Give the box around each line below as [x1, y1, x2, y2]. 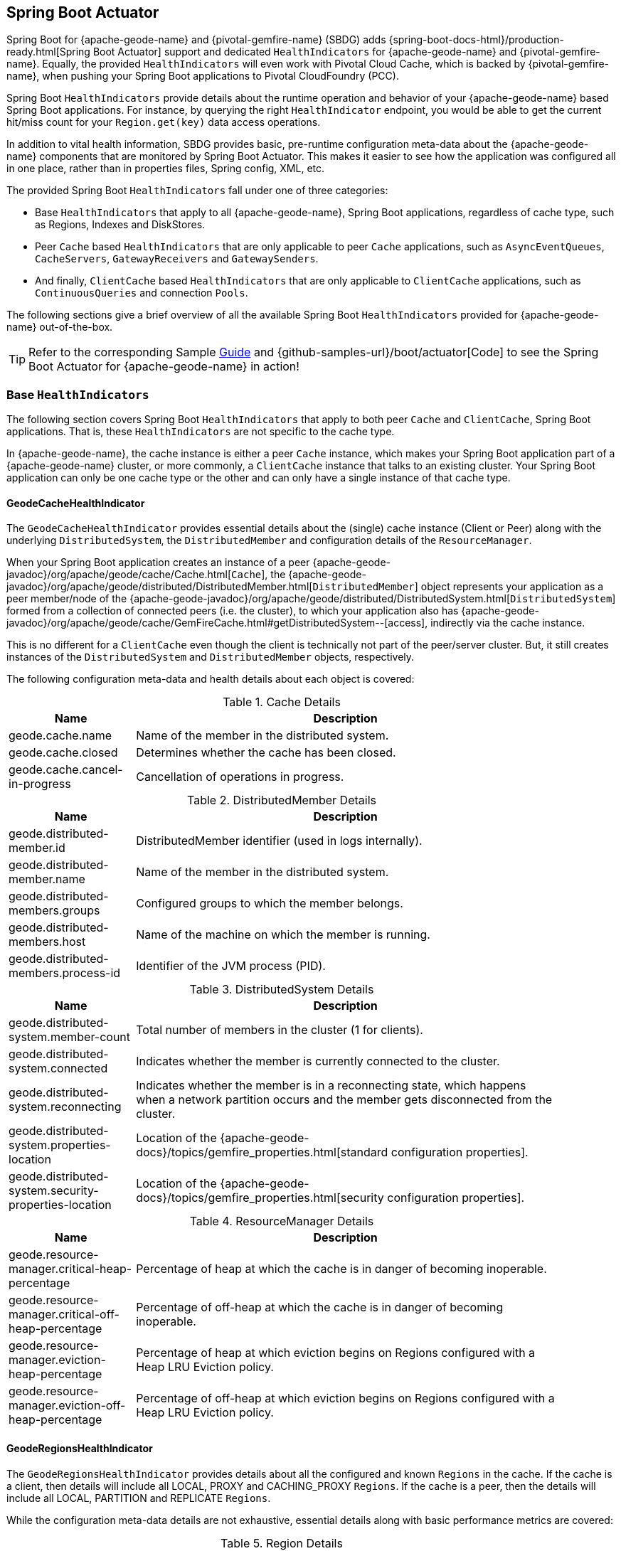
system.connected [9, 1061, 108, 1076]
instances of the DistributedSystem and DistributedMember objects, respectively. [6, 651, 415, 663]
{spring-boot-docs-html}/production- [388, 33, 564, 46]
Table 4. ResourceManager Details [189, 1214, 374, 1229]
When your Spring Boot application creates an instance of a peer [6, 556, 310, 569]
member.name [9, 872, 85, 887]
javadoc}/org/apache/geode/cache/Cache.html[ [6, 568, 232, 581]
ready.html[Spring [6, 46, 90, 58]
